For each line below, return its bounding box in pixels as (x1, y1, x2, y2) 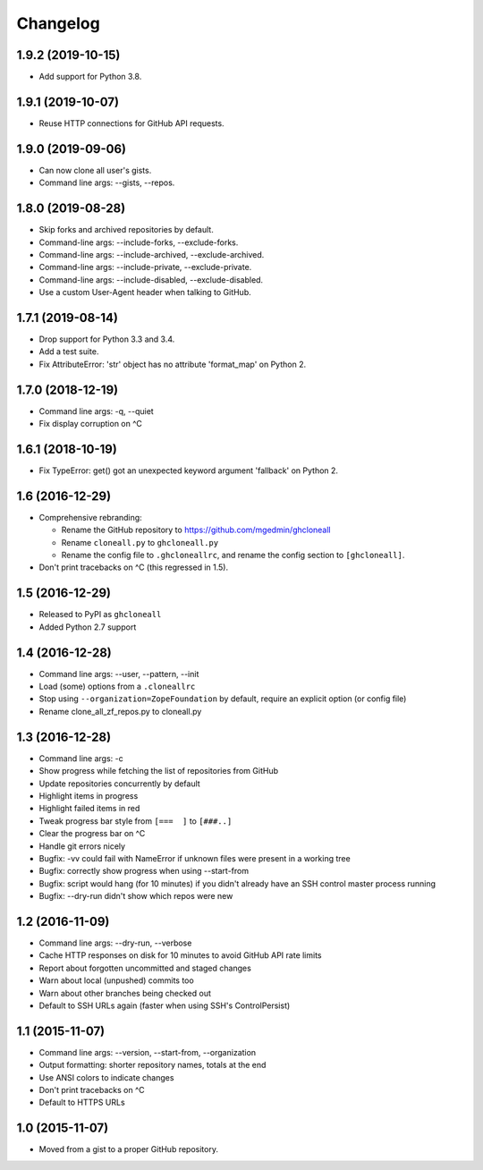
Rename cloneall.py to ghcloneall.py (61, 537, 219, 547)
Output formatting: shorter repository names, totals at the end (38, 1060, 267, 1071)
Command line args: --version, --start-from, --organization (38, 1047, 257, 1057)
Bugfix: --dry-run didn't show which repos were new (38, 891, 233, 902)
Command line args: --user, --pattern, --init (38, 668, 199, 679)
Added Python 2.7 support (38, 622, 137, 632)
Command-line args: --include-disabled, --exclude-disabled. (38, 274, 264, 285)
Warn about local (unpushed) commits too (38, 975, 194, 986)
